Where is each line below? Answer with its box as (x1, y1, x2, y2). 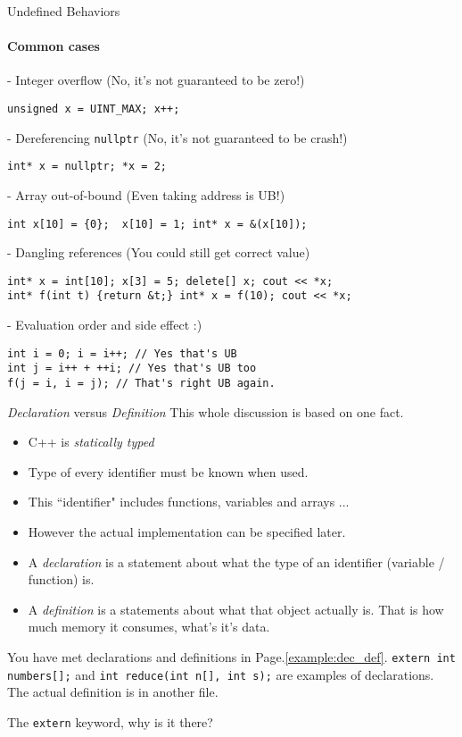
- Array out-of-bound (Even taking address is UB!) (7, 185, 285, 204)
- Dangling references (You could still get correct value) (7, 243, 310, 262)
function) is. (28, 570, 95, 589)
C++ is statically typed (28, 432, 154, 451)
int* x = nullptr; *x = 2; (7, 160, 167, 173)
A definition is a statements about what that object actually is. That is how (28, 599, 444, 618)
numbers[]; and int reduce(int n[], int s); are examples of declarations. (7, 665, 434, 683)
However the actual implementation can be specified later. (28, 523, 346, 541)
